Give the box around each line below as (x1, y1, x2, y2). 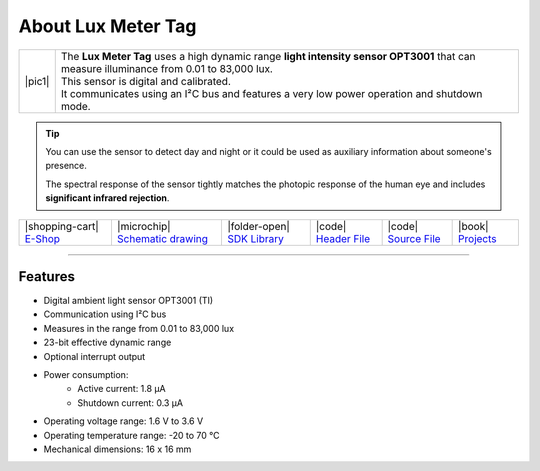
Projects (458, 231, 497, 245)
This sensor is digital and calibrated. (60, 74, 232, 88)
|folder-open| (226, 219, 290, 233)
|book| (458, 219, 489, 233)
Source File (387, 231, 441, 245)
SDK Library (226, 231, 284, 245)
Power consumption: (43, 368, 129, 380)
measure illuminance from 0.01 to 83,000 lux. (60, 61, 274, 75)
